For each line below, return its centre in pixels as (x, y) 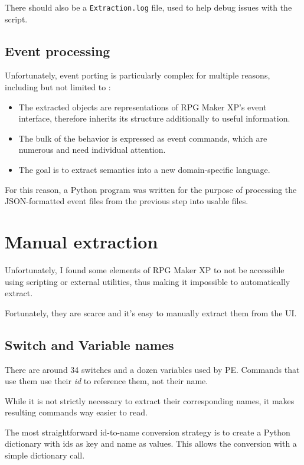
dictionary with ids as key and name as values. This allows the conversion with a (151, 443)
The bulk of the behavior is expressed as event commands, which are (143, 138)
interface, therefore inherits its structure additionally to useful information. (154, 118)
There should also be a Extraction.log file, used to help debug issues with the (148, 7)
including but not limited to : (58, 87)
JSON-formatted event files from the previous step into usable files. (127, 201)
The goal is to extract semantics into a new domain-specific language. (144, 170)
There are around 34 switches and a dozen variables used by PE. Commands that (152, 369)
